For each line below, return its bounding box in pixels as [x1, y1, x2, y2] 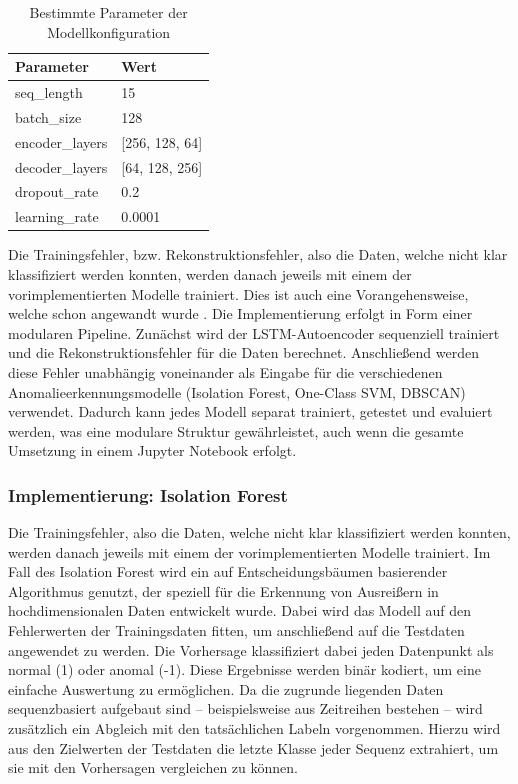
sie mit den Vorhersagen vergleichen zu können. [8, 757, 298, 778]
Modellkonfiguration [47, 21, 171, 42]
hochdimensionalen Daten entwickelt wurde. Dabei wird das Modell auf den [8, 600, 472, 621]
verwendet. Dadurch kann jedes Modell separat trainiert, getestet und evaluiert [8, 401, 493, 422]
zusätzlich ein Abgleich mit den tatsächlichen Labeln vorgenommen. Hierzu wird [8, 718, 501, 739]
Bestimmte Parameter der [29, 2, 188, 22]
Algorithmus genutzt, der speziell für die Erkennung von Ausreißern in [8, 580, 439, 601]
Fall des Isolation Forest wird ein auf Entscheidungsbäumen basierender [8, 561, 448, 582]
